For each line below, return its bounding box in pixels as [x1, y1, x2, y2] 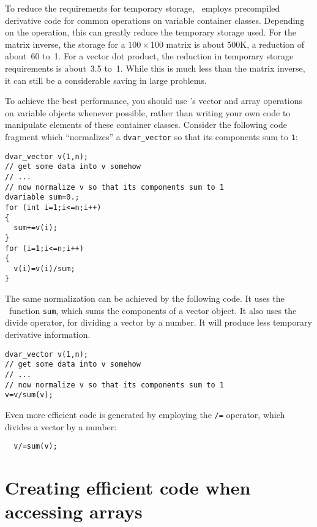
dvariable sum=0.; [5, 193, 80, 202]
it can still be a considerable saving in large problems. [5, 73, 207, 86]
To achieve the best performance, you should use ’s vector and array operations [5, 94, 302, 107]
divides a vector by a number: [5, 420, 117, 433]
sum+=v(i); [13, 223, 58, 233]
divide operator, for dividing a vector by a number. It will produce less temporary [5, 316, 312, 329]
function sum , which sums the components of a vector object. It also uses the [9, 304, 297, 316]
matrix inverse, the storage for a [5, 37, 125, 50]
